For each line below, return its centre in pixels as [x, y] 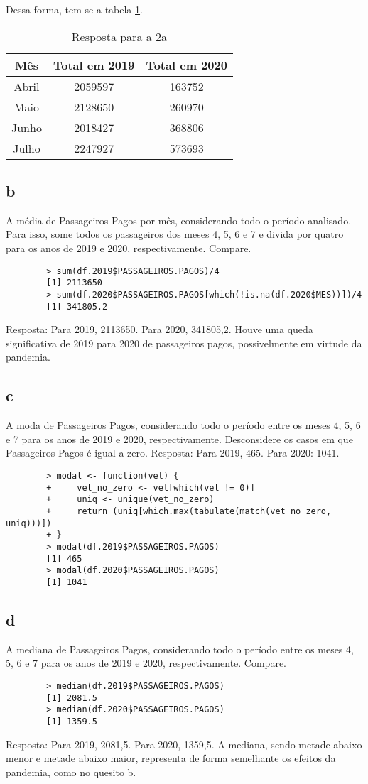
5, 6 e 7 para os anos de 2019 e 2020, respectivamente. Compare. [146, 663]
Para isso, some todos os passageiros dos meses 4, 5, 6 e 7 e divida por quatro [175, 234]
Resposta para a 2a [119, 36]
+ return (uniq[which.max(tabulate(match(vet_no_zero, [189, 511]
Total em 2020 [186, 65]
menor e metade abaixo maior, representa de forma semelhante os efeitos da [171, 758]
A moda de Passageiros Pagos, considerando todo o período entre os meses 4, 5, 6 [183, 425]
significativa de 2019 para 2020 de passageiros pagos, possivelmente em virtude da [184, 343]
